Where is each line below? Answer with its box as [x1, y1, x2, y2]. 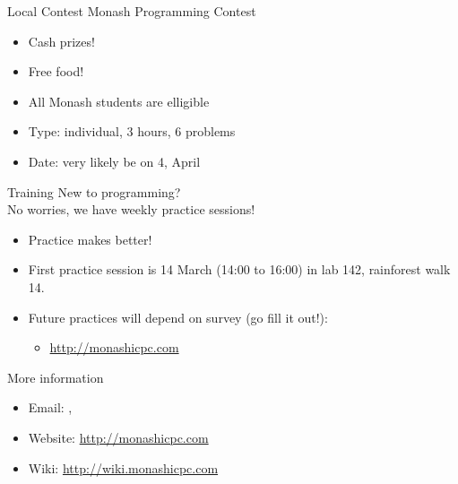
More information [7, 367, 104, 386]
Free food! [28, 62, 84, 81]
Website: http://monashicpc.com [28, 428, 209, 446]
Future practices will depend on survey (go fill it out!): [28, 307, 328, 326]
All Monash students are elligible [28, 91, 210, 110]
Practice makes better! [28, 229, 152, 248]
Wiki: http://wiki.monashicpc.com [28, 458, 219, 477]
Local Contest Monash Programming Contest [7, 2, 256, 20]
